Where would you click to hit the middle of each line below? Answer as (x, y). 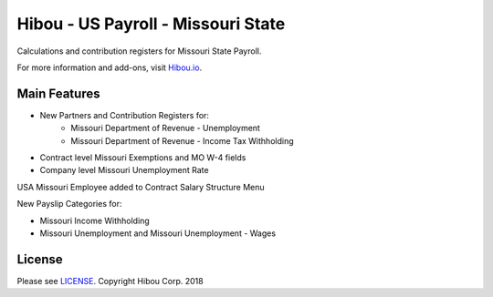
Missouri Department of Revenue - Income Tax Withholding (182, 140)
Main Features (58, 93)
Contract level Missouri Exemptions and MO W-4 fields (143, 158)
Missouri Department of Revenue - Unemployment (165, 128)
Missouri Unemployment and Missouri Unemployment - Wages (158, 233)
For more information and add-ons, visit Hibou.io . (110, 67)
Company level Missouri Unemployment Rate (124, 170)
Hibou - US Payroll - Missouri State (151, 24)
